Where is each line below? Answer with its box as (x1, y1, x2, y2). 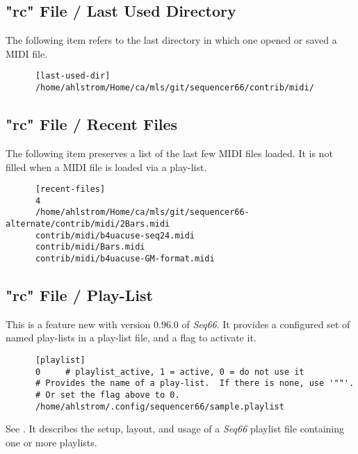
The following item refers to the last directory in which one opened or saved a (6, 33, 337, 47)
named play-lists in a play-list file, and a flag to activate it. (6, 330, 257, 345)
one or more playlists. (6, 435, 97, 449)
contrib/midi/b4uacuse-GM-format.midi (35, 254, 215, 264)
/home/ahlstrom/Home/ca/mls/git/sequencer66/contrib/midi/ (35, 83, 314, 93)
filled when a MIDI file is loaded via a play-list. (6, 159, 207, 174)
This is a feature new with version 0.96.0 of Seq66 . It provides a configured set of (6, 316, 350, 331)
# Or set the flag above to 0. (35, 390, 180, 400)
